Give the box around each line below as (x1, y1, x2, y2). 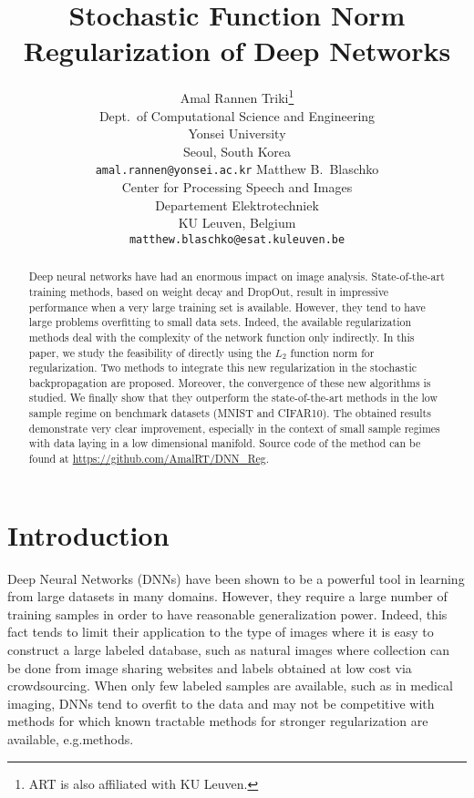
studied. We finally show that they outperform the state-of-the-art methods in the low (28, 390, 438, 405)
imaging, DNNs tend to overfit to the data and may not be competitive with (7, 693, 435, 712)
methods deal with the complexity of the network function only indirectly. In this (28, 329, 415, 344)
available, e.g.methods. (7, 730, 134, 749)
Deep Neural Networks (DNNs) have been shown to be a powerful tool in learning (7, 568, 465, 588)
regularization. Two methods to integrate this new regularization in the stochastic (28, 360, 417, 375)
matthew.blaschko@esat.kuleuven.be (129, 232, 345, 246)
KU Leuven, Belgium (178, 213, 296, 232)
